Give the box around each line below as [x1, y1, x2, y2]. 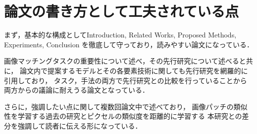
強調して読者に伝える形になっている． [17, 120, 142, 131]
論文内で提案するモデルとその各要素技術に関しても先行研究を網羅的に [19, 65, 248, 75]
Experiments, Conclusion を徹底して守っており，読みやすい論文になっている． [4, 39, 254, 49]
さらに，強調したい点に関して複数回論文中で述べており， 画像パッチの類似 [4, 101, 248, 111]
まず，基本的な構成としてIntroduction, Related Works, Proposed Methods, [4, 30, 237, 40]
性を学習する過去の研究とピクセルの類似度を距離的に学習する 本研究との [4, 111, 242, 121]
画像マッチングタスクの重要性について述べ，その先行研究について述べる [4, 56, 239, 66]
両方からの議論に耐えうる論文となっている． [4, 85, 149, 95]
